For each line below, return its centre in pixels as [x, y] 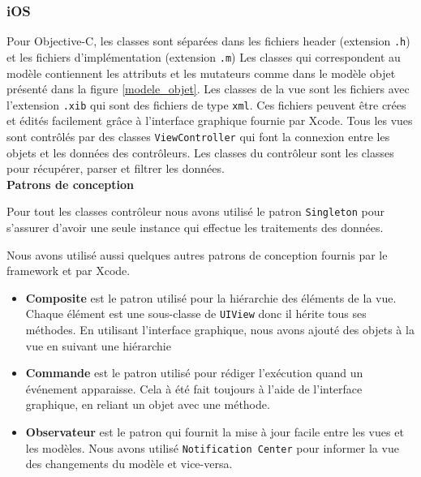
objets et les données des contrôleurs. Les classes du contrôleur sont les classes [200, 152]
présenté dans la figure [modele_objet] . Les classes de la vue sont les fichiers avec [208, 89]
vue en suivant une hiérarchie [98, 345]
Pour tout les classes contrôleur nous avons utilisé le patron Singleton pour [195, 211]
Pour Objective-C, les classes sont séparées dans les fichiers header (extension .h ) [208, 41]
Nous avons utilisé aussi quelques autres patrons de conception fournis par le [197, 254]
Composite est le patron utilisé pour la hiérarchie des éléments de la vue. [211, 297]
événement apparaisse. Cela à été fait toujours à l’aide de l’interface [194, 388]
